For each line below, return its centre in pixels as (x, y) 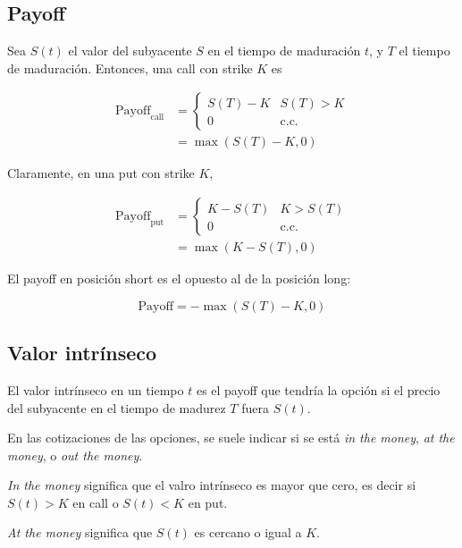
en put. (208, 502)
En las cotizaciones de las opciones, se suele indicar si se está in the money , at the (231, 438)
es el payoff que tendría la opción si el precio (318, 389)
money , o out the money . (75, 455)
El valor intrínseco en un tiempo (96, 389)
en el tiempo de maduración (284, 51)
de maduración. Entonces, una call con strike (130, 67)
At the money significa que (80, 532)
